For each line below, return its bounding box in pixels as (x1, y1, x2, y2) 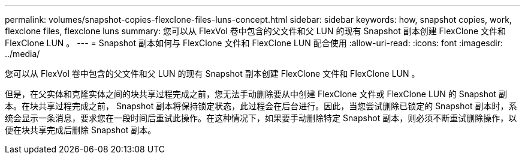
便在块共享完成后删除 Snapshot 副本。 (5, 125, 156, 135)
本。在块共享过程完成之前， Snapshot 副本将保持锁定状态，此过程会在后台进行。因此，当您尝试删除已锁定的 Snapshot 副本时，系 (5, 101, 517, 111)
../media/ (5, 49, 40, 59)
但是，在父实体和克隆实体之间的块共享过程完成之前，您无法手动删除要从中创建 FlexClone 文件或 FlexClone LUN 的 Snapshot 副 (5, 89, 507, 99)
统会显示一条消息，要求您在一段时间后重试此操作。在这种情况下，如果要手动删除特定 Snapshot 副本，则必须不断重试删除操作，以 (5, 113, 517, 123)
